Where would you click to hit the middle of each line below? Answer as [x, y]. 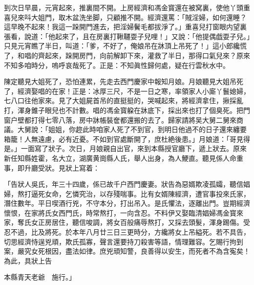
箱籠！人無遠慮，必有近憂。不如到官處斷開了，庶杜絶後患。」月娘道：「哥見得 [127, 139]
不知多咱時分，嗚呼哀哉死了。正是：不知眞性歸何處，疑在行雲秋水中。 [117, 65]
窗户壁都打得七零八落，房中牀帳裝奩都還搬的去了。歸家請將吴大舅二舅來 [120, 120]
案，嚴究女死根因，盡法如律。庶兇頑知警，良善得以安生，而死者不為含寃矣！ [127, 251]
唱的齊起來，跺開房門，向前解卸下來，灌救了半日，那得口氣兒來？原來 [137, 55]
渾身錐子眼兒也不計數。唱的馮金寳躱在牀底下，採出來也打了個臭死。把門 [134, 110]
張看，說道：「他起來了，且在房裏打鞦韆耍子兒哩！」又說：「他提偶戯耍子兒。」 [127, 36]
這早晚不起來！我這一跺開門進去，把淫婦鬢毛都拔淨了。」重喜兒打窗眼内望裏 [125, 27]
